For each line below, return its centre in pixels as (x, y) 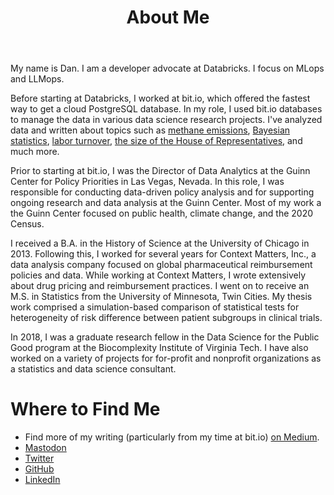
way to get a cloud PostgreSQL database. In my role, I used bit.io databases (166, 109)
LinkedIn (42, 480)
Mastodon (45, 448)
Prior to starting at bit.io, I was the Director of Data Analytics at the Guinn (160, 171)
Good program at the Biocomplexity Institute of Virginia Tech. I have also (159, 348)
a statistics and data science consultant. (93, 369)
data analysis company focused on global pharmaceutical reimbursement (161, 265)
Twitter (39, 458)
